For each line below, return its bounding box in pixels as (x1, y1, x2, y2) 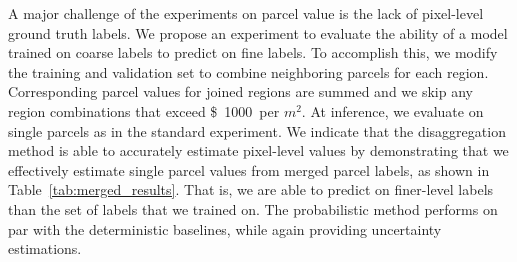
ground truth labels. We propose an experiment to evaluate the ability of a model (8, 22, 508, 43)
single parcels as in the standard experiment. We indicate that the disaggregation (8, 120, 506, 141)
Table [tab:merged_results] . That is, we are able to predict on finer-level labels (8, 179, 494, 200)
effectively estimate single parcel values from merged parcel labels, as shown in (8, 159, 490, 180)
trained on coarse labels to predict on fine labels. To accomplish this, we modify (8, 42, 498, 63)
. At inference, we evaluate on (301, 100, 484, 121)
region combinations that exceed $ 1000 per (8, 100, 280, 121)
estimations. (8, 238, 82, 259)
